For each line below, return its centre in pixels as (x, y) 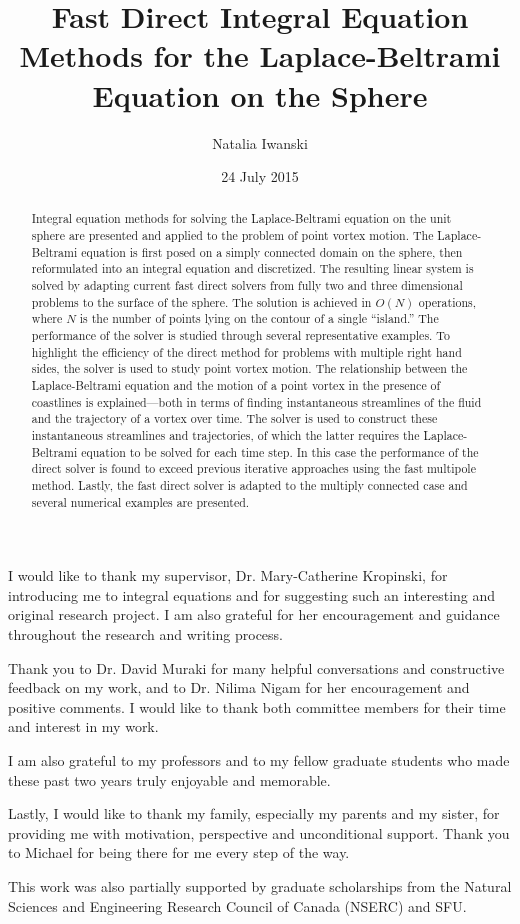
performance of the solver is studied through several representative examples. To (240, 335)
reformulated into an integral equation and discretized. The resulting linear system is (252, 268)
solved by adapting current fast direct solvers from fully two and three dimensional (247, 285)
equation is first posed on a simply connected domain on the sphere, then (272, 251)
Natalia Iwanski (260, 142)
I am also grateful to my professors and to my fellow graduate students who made (259, 760)
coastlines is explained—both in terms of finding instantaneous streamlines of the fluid (256, 401)
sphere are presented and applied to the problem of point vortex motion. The (232, 235)
